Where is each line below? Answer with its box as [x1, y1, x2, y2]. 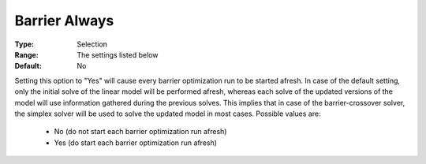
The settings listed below [77, 50, 159, 59]
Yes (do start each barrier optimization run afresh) [54, 138, 217, 147]
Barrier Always [14, 12, 114, 29]
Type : [14, 39, 35, 49]
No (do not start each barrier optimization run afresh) [54, 127, 227, 136]
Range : [14, 50, 39, 59]
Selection [77, 39, 108, 49]
